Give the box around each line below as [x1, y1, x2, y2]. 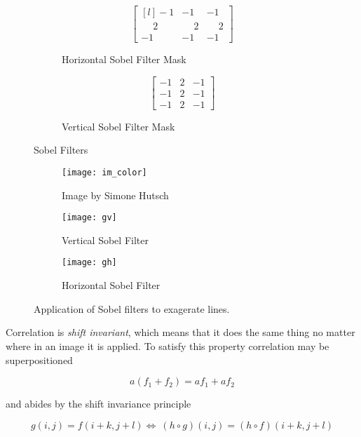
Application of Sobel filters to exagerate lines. [34, 301, 230, 316]
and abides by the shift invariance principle [6, 396, 191, 411]
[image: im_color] [62, 167, 147, 177]
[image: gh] [62, 257, 117, 268]
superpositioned [6, 352, 73, 367]
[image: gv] [62, 213, 117, 223]
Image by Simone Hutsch [62, 187, 169, 202]
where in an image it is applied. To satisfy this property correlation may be [6, 338, 329, 353]
